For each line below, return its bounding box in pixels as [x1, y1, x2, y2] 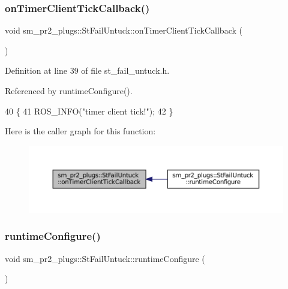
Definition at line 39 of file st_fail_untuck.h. [5, 64, 170, 77]
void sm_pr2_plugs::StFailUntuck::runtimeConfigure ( [5, 252, 205, 264]
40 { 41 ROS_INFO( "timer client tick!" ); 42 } [5, 104, 173, 117]
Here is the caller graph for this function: [5, 125, 156, 137]
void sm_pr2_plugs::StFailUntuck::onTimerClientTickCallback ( [5, 24, 242, 37]
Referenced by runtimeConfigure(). [5, 85, 133, 97]
